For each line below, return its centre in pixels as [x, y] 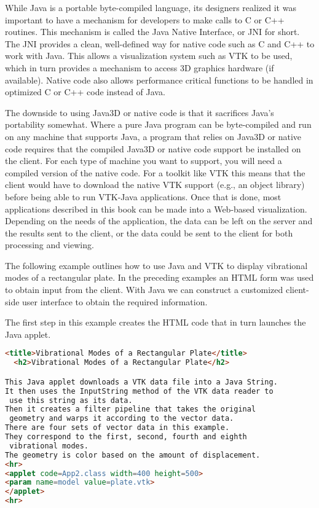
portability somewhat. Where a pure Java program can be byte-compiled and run [158, 124]
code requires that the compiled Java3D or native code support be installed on [153, 148]
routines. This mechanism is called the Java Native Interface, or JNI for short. [152, 32]
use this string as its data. [71, 400]
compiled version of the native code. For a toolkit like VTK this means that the [155, 172]
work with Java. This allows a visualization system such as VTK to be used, [149, 56]
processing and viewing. [49, 245]
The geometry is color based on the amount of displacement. [133, 455]
